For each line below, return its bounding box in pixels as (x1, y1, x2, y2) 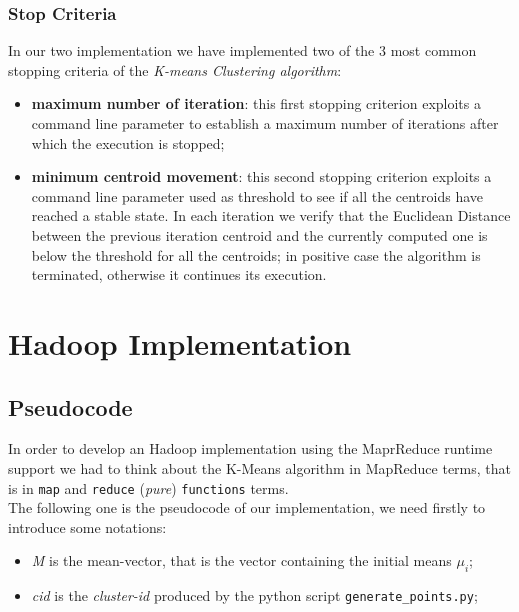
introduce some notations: (8, 516, 167, 537)
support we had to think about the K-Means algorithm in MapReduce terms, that (8, 457, 512, 478)
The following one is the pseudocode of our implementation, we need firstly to (8, 497, 486, 518)
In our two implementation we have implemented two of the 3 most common (8, 40, 477, 61)
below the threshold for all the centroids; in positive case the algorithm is (31, 244, 481, 265)
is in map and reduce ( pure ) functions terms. (8, 477, 289, 498)
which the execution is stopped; (31, 132, 225, 153)
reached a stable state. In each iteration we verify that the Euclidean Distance (31, 205, 511, 226)
